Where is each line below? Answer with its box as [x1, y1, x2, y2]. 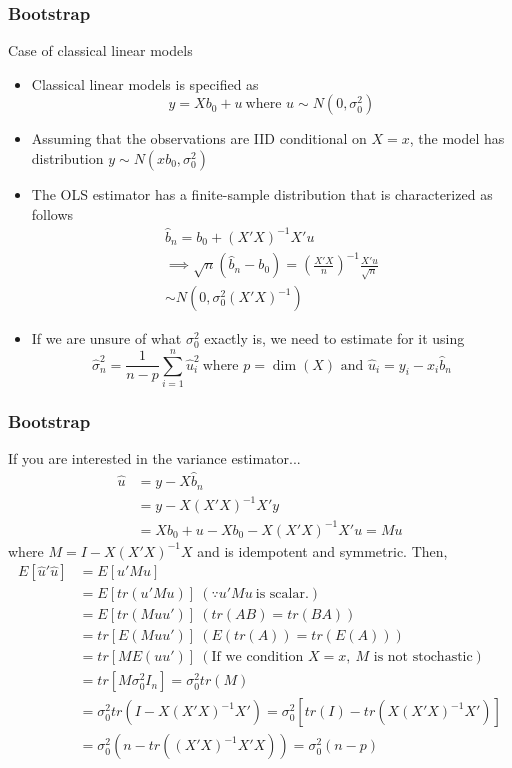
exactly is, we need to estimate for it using [204, 328, 465, 349]
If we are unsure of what [31, 328, 182, 349]
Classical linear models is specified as [31, 73, 259, 94]
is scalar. [255, 587, 309, 602]
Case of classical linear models [8, 40, 193, 61]
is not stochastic [373, 650, 473, 665]
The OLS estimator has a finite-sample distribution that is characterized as [31, 184, 493, 204]
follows [31, 203, 74, 224]
